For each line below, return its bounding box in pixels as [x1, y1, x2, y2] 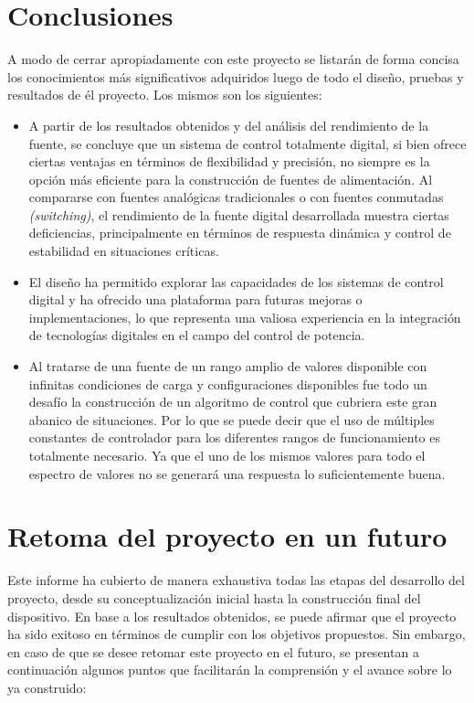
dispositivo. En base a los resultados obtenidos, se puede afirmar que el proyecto [7, 606, 457, 625]
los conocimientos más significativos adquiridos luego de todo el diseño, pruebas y [7, 67, 464, 86]
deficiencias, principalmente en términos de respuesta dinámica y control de [28, 223, 451, 242]
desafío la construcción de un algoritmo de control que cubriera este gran [28, 392, 437, 411]
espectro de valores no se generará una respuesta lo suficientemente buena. [28, 463, 446, 483]
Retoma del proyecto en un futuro [7, 517, 448, 555]
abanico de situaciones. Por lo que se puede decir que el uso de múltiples [28, 410, 435, 429]
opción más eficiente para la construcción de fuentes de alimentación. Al [28, 169, 433, 188]
